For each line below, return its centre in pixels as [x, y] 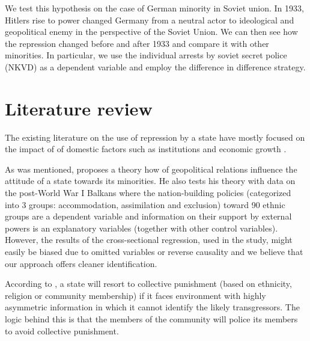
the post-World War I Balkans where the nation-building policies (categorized [148, 193]
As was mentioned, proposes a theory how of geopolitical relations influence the [151, 169]
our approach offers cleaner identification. [81, 263]
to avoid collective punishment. [62, 330]
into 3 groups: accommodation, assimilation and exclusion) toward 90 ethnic [145, 204]
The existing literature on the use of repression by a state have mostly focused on [155, 137]
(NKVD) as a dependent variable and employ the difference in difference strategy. [155, 66]
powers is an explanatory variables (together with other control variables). [141, 228]
